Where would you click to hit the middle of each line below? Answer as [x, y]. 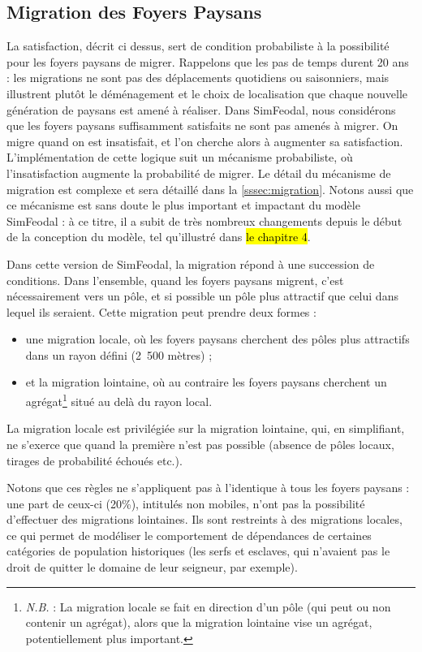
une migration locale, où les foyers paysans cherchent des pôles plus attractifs [217, 339]
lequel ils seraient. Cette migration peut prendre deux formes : [161, 311]
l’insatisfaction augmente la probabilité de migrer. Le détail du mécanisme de [199, 173]
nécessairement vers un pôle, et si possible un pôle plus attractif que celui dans [202, 296]
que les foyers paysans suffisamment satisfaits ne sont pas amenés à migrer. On [202, 125]
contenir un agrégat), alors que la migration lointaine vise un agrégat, [199, 622]
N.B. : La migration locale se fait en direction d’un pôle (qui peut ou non [208, 606]
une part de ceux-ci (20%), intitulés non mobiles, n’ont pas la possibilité [186, 503]
